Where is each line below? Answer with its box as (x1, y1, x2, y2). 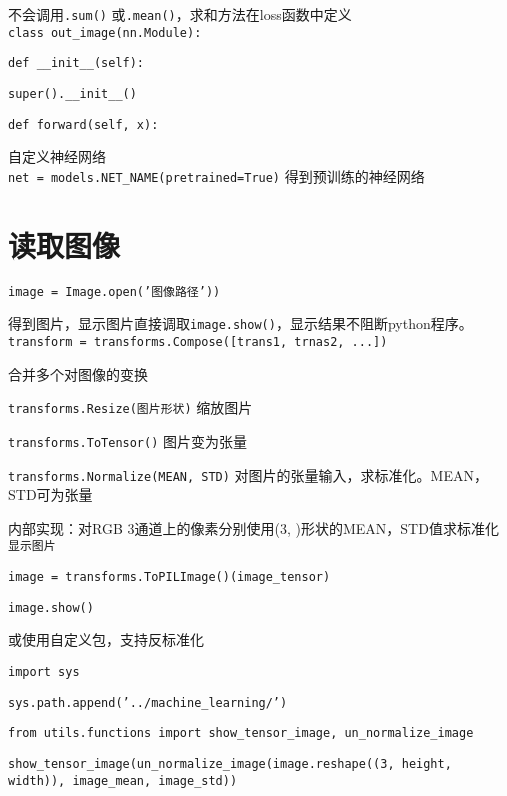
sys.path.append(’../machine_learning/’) (8, 695, 288, 710)
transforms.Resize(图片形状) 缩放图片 (8, 397, 253, 418)
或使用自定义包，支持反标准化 (8, 629, 204, 650)
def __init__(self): (8, 56, 145, 71)
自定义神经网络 (8, 146, 106, 167)
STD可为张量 (8, 484, 93, 505)
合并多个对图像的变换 (8, 363, 148, 384)
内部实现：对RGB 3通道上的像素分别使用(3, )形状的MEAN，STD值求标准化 (8, 517, 499, 538)
